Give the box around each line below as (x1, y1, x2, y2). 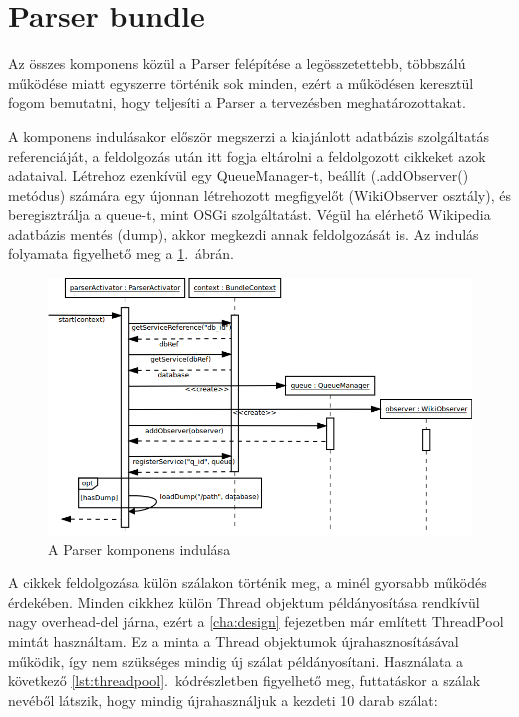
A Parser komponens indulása (48, 538, 231, 559)
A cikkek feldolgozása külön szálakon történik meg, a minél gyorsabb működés (8, 572, 487, 593)
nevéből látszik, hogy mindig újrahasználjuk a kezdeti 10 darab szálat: (8, 689, 438, 710)
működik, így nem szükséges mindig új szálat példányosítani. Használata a (8, 650, 464, 671)
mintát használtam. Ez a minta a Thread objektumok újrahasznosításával (8, 630, 459, 651)
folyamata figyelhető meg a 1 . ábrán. (8, 243, 234, 264)
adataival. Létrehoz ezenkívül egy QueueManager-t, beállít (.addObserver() (8, 165, 469, 186)
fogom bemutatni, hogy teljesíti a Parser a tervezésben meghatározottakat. (8, 92, 466, 113)
